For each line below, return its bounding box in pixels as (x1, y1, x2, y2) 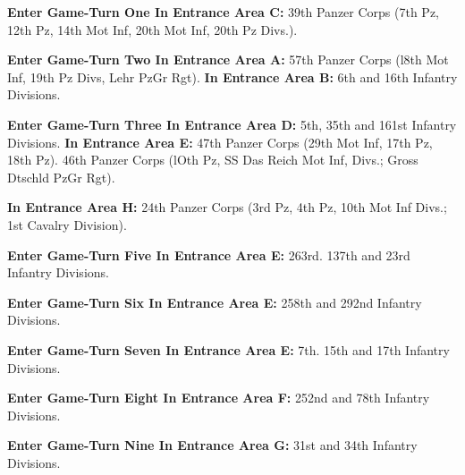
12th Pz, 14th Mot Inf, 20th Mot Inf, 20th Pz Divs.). (7, 20, 298, 38)
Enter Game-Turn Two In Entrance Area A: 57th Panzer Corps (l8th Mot (7, 50, 449, 69)
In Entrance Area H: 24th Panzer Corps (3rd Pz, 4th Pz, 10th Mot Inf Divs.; (7, 198, 447, 216)
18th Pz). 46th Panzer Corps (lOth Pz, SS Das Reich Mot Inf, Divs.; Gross (7, 150, 418, 169)
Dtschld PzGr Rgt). (7, 167, 115, 186)
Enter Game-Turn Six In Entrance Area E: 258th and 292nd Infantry (7, 293, 422, 311)
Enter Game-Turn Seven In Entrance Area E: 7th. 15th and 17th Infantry (7, 340, 450, 359)
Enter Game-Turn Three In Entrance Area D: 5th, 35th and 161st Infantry (7, 115, 457, 133)
